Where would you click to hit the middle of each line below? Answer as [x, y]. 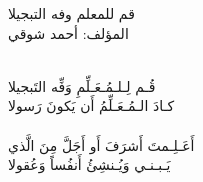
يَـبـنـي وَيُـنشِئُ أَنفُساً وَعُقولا [89, 164]
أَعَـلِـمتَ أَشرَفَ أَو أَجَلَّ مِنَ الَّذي [101, 144]
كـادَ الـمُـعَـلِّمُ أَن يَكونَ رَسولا [91, 105]
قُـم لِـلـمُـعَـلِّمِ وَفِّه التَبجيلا [82, 85]
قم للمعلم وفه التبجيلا [71, 13]
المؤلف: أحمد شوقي [68, 32]
